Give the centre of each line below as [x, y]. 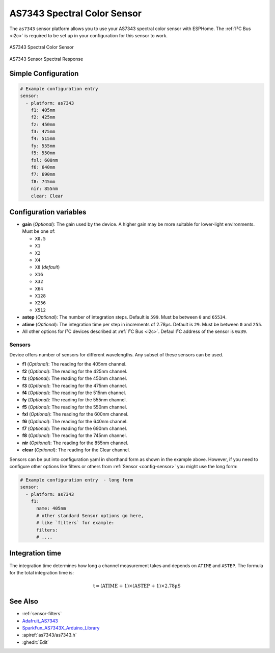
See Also [24, 602]
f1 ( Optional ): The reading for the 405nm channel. [74, 364]
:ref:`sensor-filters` [42, 614]
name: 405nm [51, 509]
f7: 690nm [43, 174]
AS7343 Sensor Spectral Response [46, 59]
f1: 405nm [43, 110]
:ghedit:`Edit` [36, 642]
